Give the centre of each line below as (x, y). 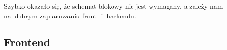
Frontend (27, 42)
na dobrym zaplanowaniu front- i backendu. (70, 15)
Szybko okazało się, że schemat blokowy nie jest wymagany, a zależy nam (113, 6)
